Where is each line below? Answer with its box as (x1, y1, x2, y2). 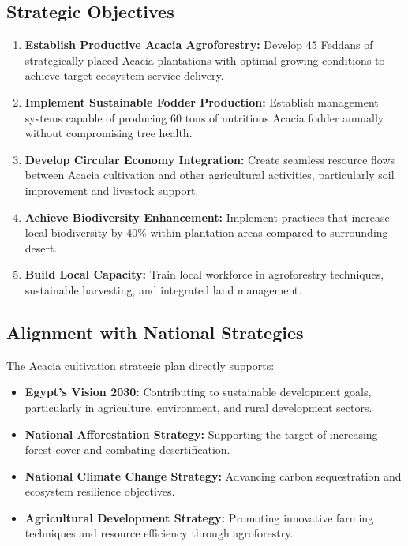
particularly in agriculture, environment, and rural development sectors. (24, 398, 372, 415)
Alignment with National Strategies (6, 320, 304, 344)
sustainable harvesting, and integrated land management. (24, 281, 302, 297)
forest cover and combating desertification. (24, 441, 230, 458)
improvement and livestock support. (24, 181, 199, 198)
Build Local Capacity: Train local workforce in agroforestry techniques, (24, 266, 384, 282)
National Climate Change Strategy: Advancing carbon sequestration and (24, 467, 402, 484)
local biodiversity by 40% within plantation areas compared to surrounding (24, 224, 388, 241)
